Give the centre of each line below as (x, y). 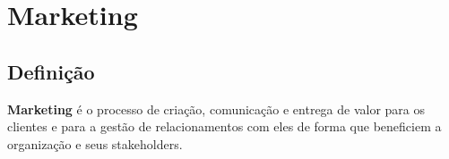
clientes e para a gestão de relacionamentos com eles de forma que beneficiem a (224, 126)
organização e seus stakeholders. (95, 143)
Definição (51, 71)
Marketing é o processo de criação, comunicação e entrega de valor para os (216, 109)
